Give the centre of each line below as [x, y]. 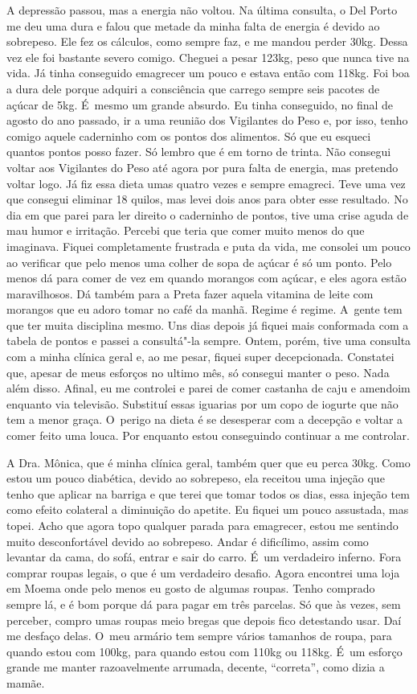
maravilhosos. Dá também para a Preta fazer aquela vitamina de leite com [190, 293]
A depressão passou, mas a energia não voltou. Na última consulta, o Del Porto [202, 10]
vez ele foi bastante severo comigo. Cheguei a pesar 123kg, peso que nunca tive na [208, 57]
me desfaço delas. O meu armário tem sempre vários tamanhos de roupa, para [199, 636]
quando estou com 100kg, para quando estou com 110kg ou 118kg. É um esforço [204, 651]
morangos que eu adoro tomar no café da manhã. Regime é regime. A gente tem [204, 309]
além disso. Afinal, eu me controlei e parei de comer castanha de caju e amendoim [208, 388]
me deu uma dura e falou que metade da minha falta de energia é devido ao [193, 25]
